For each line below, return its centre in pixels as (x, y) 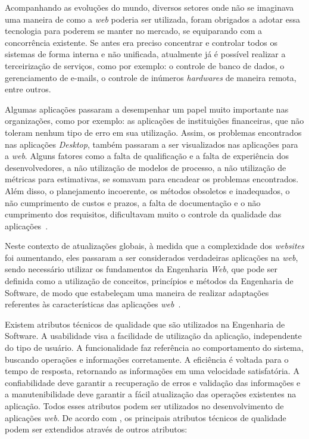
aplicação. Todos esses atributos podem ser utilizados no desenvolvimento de (144, 406)
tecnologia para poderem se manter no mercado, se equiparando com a (133, 31)
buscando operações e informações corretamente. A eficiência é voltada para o (147, 359)
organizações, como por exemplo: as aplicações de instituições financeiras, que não (154, 121)
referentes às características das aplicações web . (93, 304)
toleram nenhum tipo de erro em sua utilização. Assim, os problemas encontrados (153, 132)
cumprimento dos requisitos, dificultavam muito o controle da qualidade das (143, 214)
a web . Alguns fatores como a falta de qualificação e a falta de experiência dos (147, 156)
